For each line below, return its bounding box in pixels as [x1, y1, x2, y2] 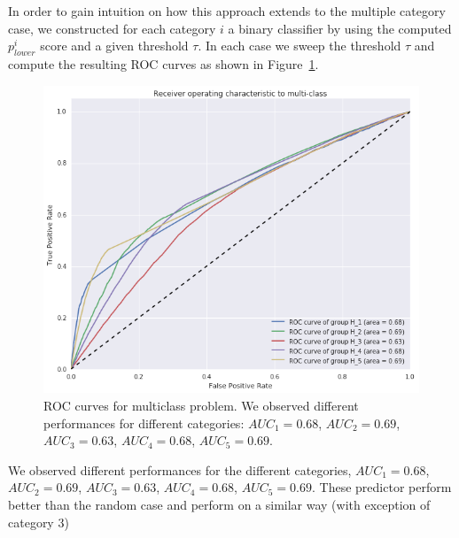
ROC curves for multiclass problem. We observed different [43, 396, 359, 415]
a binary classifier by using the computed [228, 19, 452, 37]
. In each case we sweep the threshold [198, 36, 401, 55]
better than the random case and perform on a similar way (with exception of [8, 495, 431, 513]
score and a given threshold [40, 36, 189, 55]
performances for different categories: [43, 413, 245, 432]
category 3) [8, 512, 69, 531]
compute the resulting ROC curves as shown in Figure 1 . [8, 54, 319, 73]
